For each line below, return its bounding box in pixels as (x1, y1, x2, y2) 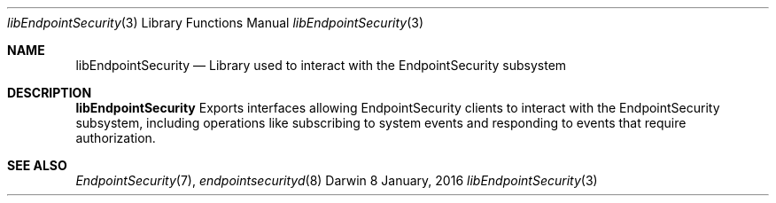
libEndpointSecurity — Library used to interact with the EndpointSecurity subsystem (75, 58, 567, 73)
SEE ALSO (7, 158, 67, 173)
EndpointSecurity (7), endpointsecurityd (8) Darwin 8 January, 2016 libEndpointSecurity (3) (75, 173, 598, 188)
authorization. (75, 130, 156, 145)
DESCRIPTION (7, 85, 92, 100)
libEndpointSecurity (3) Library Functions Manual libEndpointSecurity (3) (7, 15, 424, 30)
